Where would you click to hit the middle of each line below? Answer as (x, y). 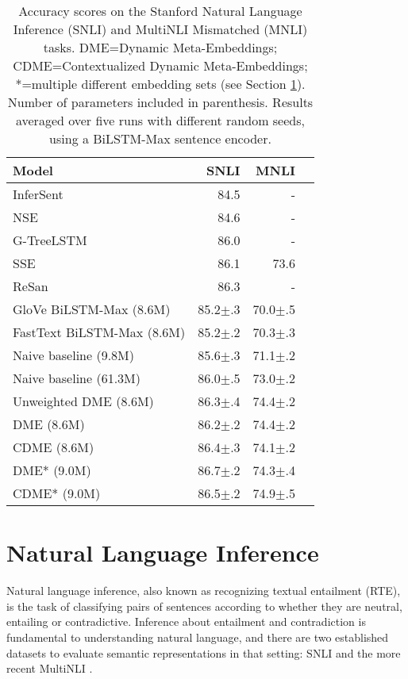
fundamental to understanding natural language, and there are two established (198, 637)
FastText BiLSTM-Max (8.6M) (99, 332)
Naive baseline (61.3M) (77, 378)
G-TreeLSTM (50, 240)
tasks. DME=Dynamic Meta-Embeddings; (160, 47)
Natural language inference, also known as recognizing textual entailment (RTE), (204, 591)
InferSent (38, 194)
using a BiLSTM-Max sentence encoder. (160, 138)
